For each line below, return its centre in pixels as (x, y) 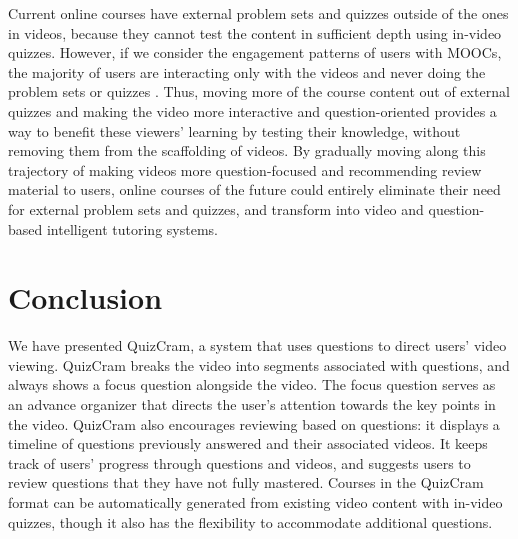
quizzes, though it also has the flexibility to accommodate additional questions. (250, 521)
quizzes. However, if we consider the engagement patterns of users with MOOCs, (255, 52)
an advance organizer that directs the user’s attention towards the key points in (252, 404)
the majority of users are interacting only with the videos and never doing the (247, 71)
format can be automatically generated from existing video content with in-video (255, 502)
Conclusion (85, 297)
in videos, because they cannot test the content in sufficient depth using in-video (255, 32)
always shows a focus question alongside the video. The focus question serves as (252, 384)
